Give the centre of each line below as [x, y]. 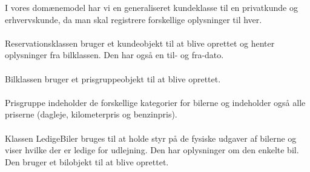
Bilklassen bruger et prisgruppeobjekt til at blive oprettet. [113, 78]
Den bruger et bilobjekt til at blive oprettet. [87, 161]
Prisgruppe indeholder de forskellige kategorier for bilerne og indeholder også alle [155, 102]
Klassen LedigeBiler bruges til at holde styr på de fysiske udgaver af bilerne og [151, 138]
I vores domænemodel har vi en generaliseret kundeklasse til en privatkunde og [151, 7]
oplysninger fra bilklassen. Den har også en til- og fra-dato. [114, 55]
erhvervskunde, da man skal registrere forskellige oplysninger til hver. [134, 19]
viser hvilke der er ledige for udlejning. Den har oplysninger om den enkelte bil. [152, 150]
